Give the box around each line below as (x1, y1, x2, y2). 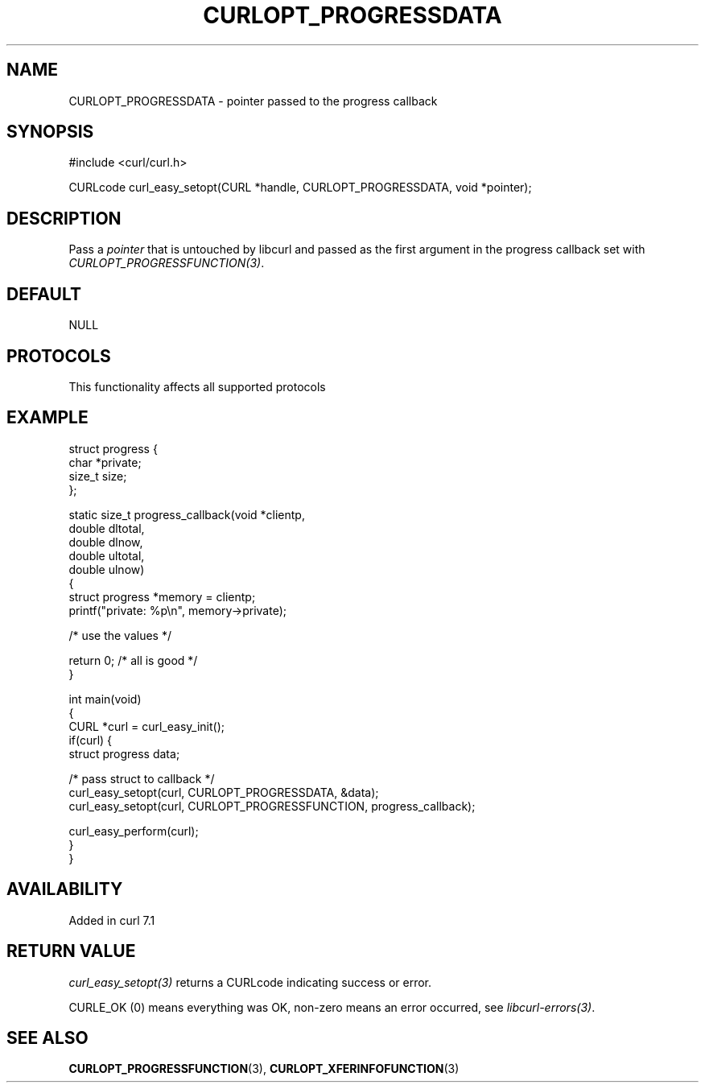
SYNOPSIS (6, 122, 94, 142)
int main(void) (68, 691, 142, 706)
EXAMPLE (6, 407, 89, 428)
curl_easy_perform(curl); (68, 823, 199, 838)
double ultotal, (68, 548, 145, 563)
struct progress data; (68, 746, 180, 761)
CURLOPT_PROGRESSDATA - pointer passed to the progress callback (68, 93, 438, 108)
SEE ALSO (6, 1027, 89, 1048)
